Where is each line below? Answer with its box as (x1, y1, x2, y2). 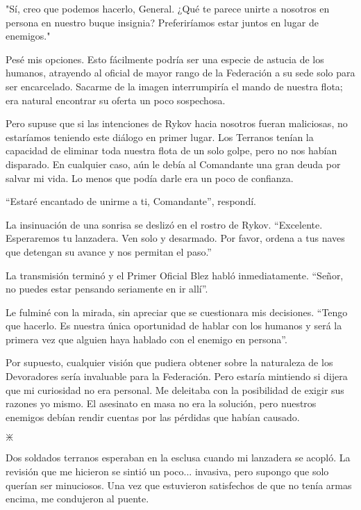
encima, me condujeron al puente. (6, 491, 149, 506)
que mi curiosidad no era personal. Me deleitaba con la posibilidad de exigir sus (6, 382, 344, 397)
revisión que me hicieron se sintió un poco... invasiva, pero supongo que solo (6, 464, 329, 479)
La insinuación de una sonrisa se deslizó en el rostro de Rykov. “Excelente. (6, 217, 323, 231)
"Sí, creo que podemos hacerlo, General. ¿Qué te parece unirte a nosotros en (6, 1, 330, 15)
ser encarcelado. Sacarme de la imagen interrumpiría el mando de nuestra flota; (6, 79, 343, 93)
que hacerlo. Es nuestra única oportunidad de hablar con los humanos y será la (6, 318, 342, 333)
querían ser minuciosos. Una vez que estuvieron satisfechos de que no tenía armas (6, 477, 352, 492)
